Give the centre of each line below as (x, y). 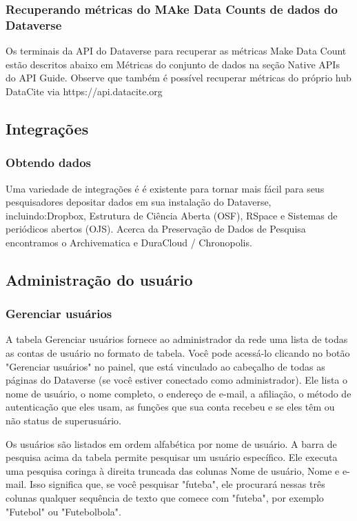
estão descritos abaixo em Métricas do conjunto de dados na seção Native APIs (173, 64)
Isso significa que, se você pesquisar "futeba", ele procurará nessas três (177, 484)
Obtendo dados (48, 163)
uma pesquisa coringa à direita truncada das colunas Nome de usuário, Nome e (173, 470)
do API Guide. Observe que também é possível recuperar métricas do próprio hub (178, 78)
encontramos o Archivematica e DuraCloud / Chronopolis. (129, 242)
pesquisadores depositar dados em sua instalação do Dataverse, (139, 202)
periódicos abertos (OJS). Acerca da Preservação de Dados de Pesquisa (156, 229)
